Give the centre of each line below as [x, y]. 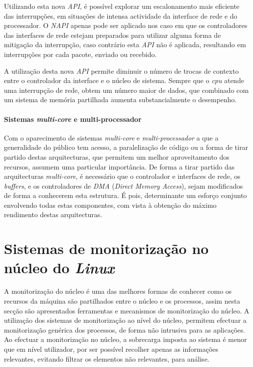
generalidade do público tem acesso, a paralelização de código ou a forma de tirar [126, 147]
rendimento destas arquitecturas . [53, 214]
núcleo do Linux [59, 268]
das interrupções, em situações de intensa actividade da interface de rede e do [121, 15]
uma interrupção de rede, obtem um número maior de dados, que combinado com [126, 90]
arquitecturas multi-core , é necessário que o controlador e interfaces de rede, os [122, 176]
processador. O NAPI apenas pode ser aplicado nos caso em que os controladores [126, 25]
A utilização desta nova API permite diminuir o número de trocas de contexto [121, 71]
